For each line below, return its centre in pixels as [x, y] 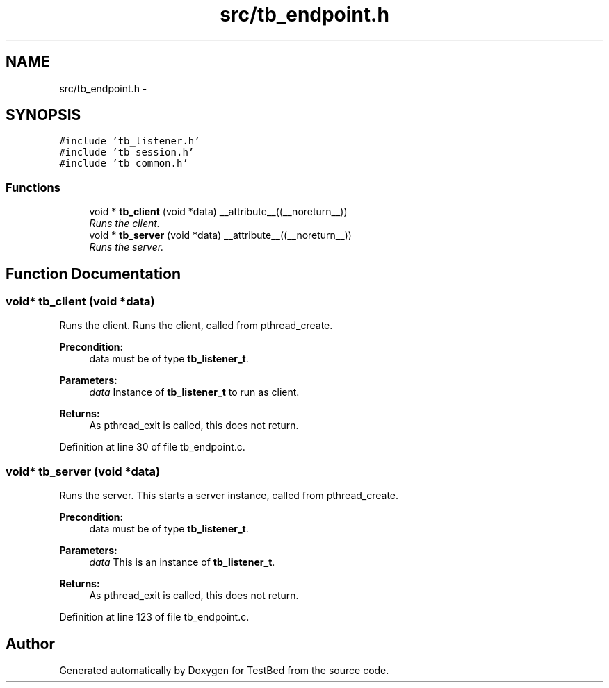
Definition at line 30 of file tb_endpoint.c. [152, 447]
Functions [33, 187]
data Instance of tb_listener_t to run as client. [194, 392]
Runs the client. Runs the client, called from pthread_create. [196, 326]
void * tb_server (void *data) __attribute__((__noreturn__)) [220, 235]
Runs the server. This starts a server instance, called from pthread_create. [229, 496]
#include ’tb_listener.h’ [130, 141]
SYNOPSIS [43, 115]
